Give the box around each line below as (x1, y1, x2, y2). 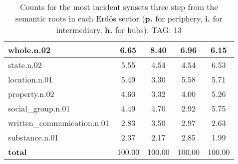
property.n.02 (8, 88, 54, 99)
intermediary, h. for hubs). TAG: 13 (56, 24, 182, 35)
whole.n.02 (8, 44, 51, 55)
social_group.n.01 (8, 102, 70, 114)
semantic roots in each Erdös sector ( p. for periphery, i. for (15, 12, 223, 24)
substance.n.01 (8, 131, 59, 143)
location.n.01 (8, 73, 53, 85)
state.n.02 (8, 59, 42, 70)
